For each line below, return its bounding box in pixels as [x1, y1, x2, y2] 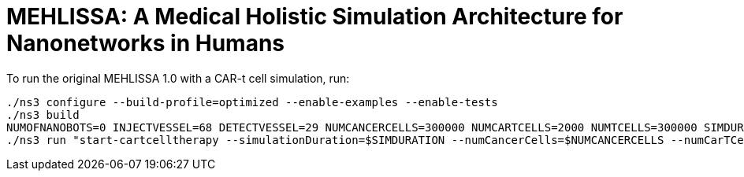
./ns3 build [6, 108, 80, 121]
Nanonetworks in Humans [6, 30, 285, 57]
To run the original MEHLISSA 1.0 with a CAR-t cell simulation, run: [6, 71, 350, 85]
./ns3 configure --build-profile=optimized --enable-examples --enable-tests [6, 95, 498, 109]
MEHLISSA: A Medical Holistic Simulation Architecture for [6, 3, 623, 30]
